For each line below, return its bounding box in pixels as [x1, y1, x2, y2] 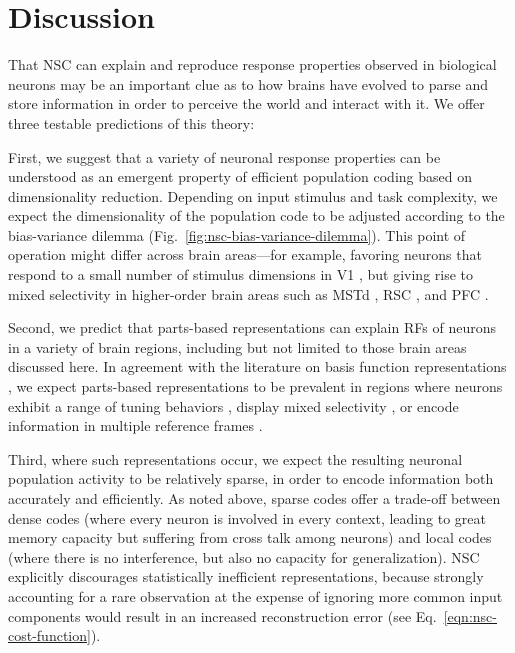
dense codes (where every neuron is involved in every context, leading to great [8, 507, 486, 528]
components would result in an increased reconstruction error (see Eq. [8, 605, 437, 626]
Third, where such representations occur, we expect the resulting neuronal [8, 448, 463, 469]
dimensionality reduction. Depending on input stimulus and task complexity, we [8, 185, 498, 206]
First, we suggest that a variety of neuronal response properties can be [8, 146, 441, 167]
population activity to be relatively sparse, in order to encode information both [8, 468, 494, 489]
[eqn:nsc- [443, 605, 497, 626]
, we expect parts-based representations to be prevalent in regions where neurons [8, 376, 503, 397]
